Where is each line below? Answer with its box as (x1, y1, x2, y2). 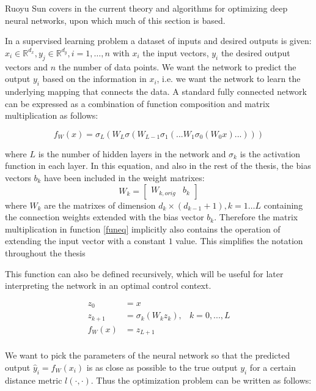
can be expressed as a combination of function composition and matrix (5, 97, 270, 110)
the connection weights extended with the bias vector (5, 210, 204, 223)
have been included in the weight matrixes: (44, 171, 205, 184)
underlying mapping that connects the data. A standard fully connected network (5, 84, 307, 97)
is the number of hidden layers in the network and (38, 147, 226, 160)
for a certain (249, 360, 296, 373)
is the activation (240, 147, 301, 160)
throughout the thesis (5, 246, 86, 259)
